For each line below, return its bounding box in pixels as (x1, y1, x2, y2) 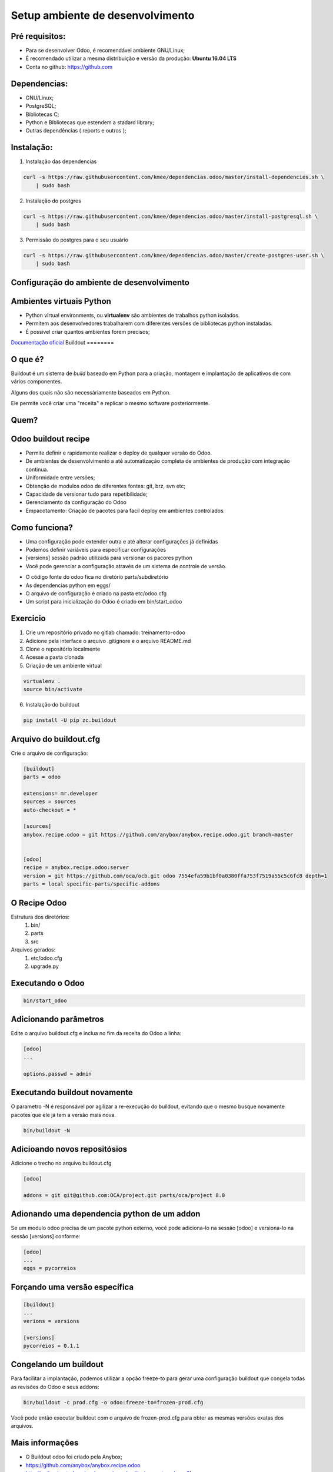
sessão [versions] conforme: (11, 1232, 81, 1239)
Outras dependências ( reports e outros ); (25, 127, 126, 134)
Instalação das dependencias (25, 158, 97, 165)
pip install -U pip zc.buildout (23, 717, 117, 724)
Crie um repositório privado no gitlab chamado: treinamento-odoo (25, 629, 185, 636)
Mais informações (11, 1438, 79, 1448)
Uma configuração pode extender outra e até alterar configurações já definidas (25, 538, 218, 545)
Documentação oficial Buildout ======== (11, 339, 114, 346)
